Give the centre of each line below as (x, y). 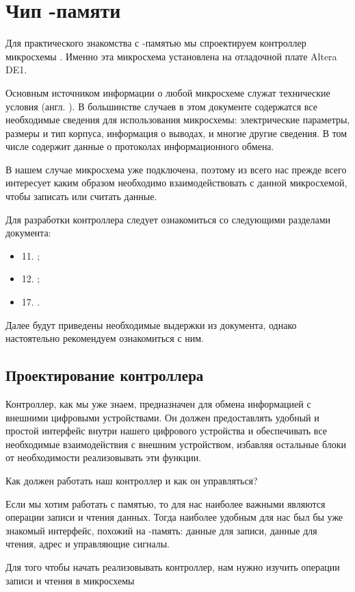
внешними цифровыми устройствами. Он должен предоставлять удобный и (162, 417)
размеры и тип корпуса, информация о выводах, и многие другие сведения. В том (176, 133)
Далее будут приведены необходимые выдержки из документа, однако (151, 324)
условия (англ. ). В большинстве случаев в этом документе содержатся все (161, 106)
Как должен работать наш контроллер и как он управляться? (132, 480)
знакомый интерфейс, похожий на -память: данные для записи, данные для (161, 530)
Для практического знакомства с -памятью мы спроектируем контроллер (156, 43)
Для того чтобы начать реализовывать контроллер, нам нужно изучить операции (173, 566)
